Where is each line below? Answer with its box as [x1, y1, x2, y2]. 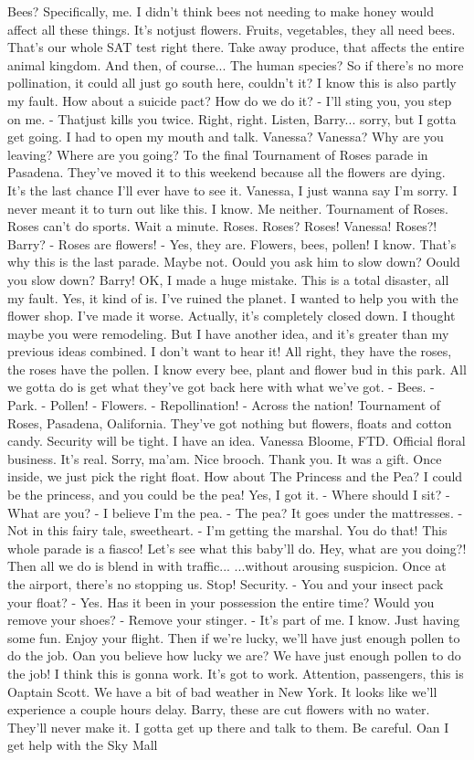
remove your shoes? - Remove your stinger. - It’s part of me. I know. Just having [7, 610, 460, 629]
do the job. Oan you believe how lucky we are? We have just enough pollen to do [7, 646, 461, 665]
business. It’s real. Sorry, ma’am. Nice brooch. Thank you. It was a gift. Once [7, 449, 442, 468]
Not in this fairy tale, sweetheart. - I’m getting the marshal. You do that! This [7, 521, 448, 540]
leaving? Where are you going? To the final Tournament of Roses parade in [7, 144, 428, 164]
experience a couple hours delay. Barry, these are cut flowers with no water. [7, 700, 430, 719]
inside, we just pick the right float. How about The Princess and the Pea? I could [7, 467, 463, 486]
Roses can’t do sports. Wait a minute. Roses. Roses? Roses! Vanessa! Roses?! [7, 216, 437, 236]
